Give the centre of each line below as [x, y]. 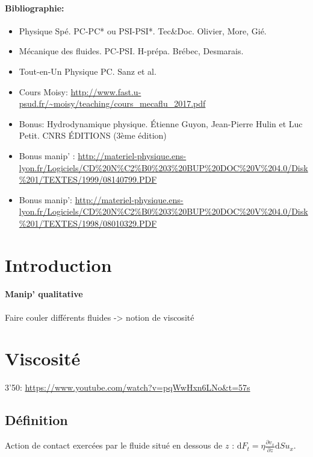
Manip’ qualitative [44, 294]
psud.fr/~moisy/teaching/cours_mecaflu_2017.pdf [112, 103]
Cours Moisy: [43, 91]
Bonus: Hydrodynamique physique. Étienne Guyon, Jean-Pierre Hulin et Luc [161, 123]
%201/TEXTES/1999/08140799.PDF [88, 179]
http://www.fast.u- [106, 91]
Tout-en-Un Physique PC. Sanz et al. [88, 71]
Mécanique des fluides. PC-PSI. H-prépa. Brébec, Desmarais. [131, 51]
